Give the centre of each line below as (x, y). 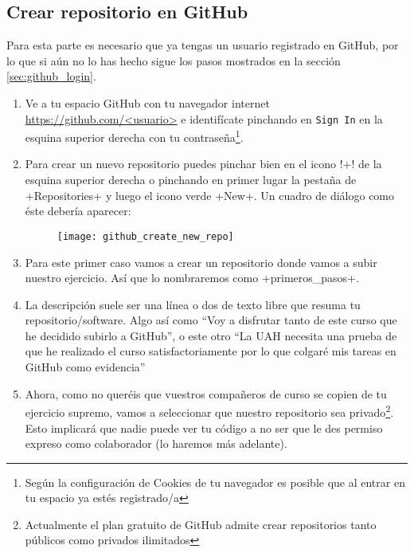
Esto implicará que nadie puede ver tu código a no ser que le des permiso (204, 427)
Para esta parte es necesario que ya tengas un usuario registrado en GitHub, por (203, 45)
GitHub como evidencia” (85, 367)
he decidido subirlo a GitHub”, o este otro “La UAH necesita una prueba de (211, 335)
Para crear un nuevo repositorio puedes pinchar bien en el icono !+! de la (203, 164)
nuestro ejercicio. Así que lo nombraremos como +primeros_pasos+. (192, 278)
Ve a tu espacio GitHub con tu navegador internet (147, 102)
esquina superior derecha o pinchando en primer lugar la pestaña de (191, 180)
